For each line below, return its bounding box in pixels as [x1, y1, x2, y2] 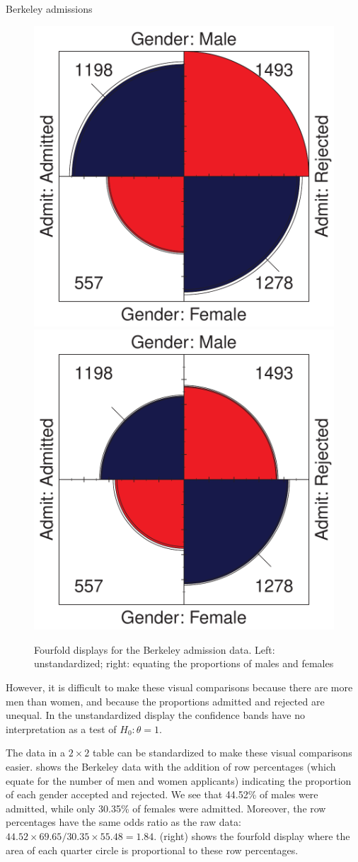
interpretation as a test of [6, 721, 117, 736]
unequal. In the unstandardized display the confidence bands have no [6, 708, 306, 722]
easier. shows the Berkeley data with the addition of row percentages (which [6, 759, 336, 773]
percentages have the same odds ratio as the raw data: [6, 815, 241, 829]
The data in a [6, 745, 65, 760]
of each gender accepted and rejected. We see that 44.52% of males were [6, 787, 318, 802]
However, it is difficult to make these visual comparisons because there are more [6, 679, 353, 694]
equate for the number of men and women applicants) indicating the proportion [6, 773, 352, 788]
